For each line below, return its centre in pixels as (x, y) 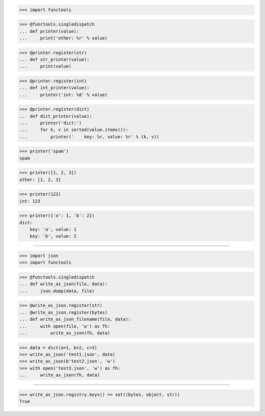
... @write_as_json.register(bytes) (64, 312)
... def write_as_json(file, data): (64, 284)
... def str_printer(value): (54, 59)
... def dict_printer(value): (56, 116)
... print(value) (45, 66)
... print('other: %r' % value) (64, 38)
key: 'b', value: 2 (53, 236)
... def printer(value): (49, 31)
